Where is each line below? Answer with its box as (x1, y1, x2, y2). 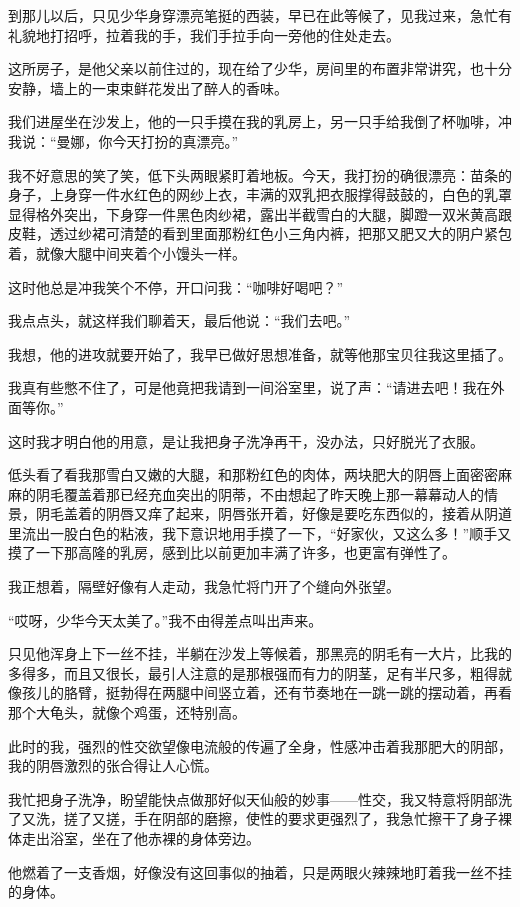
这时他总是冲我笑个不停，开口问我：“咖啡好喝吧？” (8, 276, 344, 297)
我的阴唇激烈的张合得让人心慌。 (8, 755, 218, 776)
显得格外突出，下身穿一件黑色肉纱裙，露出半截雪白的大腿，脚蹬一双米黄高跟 (8, 203, 512, 224)
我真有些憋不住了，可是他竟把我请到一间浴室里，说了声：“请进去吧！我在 (8, 377, 491, 398)
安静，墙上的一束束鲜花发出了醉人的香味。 (8, 77, 288, 98)
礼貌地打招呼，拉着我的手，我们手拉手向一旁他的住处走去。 (8, 24, 400, 45)
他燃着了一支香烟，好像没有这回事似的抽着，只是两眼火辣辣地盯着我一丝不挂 (8, 861, 512, 882)
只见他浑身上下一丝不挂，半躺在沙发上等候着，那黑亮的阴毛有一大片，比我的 (8, 643, 512, 664)
